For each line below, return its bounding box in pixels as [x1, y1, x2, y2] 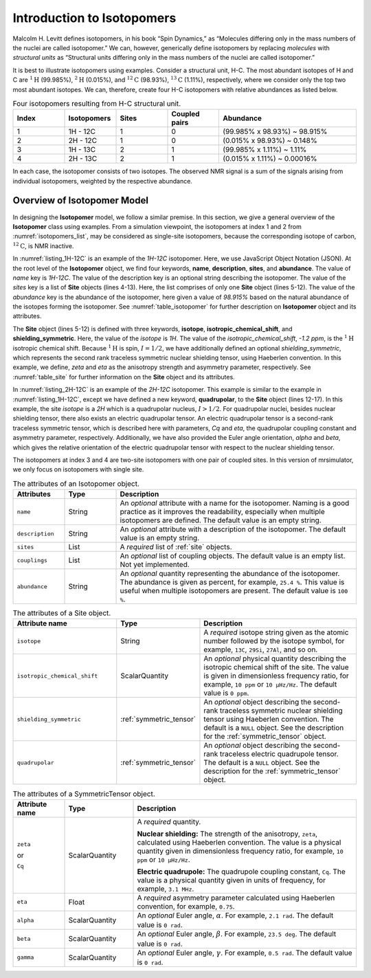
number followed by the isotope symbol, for [203, 636, 345, 646]
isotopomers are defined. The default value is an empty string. [120, 515, 322, 525]
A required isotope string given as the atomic [203, 627, 349, 637]
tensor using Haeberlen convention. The [203, 715, 334, 724]
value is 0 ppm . [203, 688, 249, 698]
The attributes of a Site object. [12, 608, 111, 618]
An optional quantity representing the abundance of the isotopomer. [120, 569, 340, 579]
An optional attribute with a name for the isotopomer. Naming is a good [120, 498, 350, 508]
